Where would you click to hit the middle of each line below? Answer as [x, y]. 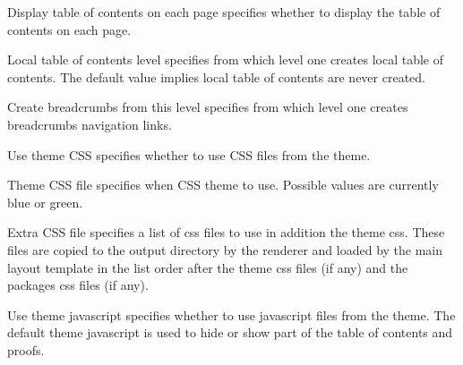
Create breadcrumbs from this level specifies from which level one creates [208, 107]
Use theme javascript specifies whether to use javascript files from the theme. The [231, 314]
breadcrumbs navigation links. [90, 124]
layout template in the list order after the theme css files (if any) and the [208, 267]
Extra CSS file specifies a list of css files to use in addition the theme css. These [226, 232]
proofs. [26, 349]
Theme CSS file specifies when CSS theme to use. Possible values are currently [223, 185]
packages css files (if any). [78, 285]
